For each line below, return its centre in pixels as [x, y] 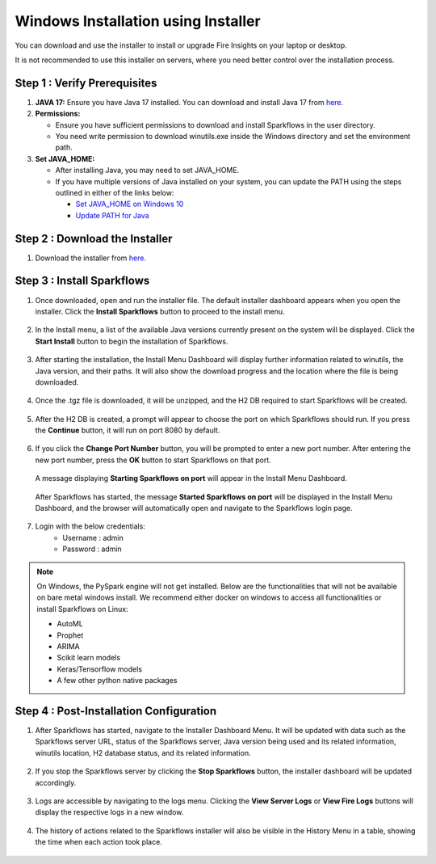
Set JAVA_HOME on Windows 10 [130, 204]
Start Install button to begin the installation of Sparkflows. [132, 341]
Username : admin [93, 537]
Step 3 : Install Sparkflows [82, 281]
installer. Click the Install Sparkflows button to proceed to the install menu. [160, 311]
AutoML [70, 624]
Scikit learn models [89, 658]
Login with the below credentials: [90, 526]
